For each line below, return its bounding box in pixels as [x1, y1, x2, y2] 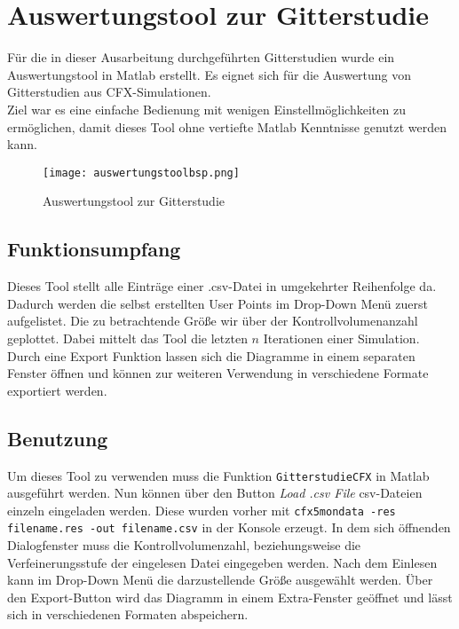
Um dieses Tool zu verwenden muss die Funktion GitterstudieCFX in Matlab [7, 466, 430, 484]
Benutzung [7, 424, 108, 452]
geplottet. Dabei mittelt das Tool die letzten [7, 328, 248, 347]
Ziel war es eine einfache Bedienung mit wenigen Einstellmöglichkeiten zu [7, 99, 406, 118]
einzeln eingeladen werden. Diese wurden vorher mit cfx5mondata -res [7, 500, 396, 519]
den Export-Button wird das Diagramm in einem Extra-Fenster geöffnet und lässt [7, 587, 453, 606]
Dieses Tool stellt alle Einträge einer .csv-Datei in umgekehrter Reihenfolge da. [7, 277, 437, 295]
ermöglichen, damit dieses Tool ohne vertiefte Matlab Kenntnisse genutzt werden [7, 117, 447, 136]
